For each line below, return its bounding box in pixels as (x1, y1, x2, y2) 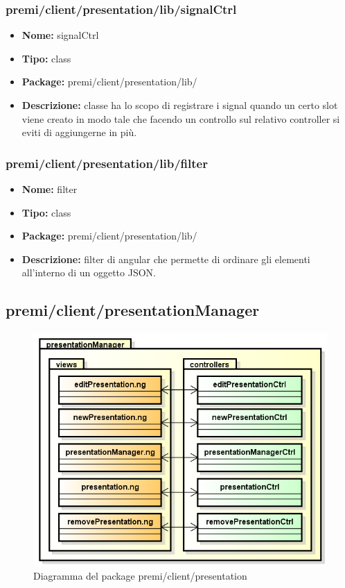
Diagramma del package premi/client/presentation (33, 569, 247, 583)
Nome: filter (21, 182, 78, 196)
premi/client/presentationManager (6, 299, 260, 321)
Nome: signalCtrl (21, 28, 99, 42)
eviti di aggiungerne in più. (21, 125, 137, 140)
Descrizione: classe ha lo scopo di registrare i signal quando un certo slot (21, 98, 338, 112)
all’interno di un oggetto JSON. (21, 265, 156, 280)
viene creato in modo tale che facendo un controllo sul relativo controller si (21, 111, 340, 126)
